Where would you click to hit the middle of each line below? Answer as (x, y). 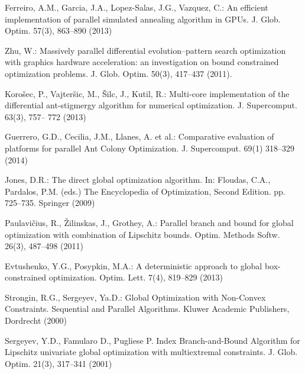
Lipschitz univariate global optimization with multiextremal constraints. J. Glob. (151, 352)
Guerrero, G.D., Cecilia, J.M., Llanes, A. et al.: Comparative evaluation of (139, 136)
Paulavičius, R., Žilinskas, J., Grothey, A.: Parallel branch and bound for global (149, 222)
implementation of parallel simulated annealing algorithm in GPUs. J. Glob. (143, 19)
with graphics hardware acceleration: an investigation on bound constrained (142, 62)
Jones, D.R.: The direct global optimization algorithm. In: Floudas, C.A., (138, 180)
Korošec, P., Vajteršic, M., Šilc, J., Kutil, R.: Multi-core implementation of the (147, 93)
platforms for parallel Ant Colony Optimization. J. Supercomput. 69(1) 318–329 (150, 148)
